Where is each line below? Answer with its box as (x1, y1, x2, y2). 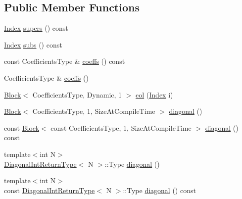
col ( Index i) (136, 89, 173, 99)
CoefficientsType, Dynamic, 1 (32, 89, 122, 99)
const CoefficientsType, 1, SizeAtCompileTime (50, 122, 192, 133)
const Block (4, 122, 40, 133)
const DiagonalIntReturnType (4, 185, 95, 195)
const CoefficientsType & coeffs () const (4, 56, 125, 66)
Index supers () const (4, 23, 68, 33)
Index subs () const (4, 39, 62, 50)
